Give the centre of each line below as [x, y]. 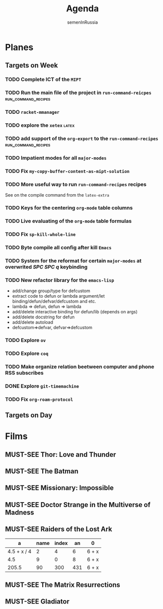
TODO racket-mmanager [32, 112]
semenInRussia [82, 22]
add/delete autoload [33, 322]
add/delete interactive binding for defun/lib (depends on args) [75, 311]
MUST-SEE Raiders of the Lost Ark [59, 529]
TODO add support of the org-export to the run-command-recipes [82, 138]
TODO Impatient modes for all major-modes [56, 158]
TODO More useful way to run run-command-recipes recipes [76, 184]
